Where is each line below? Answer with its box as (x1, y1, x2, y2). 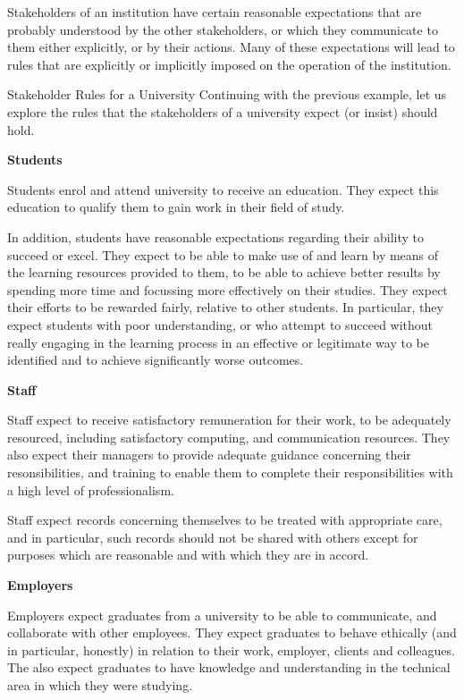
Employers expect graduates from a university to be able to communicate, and (7, 605, 437, 624)
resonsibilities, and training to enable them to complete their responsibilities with (7, 463, 453, 482)
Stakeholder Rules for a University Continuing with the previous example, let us (7, 85, 447, 104)
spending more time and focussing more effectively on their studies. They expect (7, 280, 448, 299)
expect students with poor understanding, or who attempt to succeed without (7, 315, 434, 333)
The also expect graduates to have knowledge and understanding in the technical (7, 658, 451, 677)
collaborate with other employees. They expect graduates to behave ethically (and (7, 623, 457, 642)
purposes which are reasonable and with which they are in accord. (7, 545, 369, 564)
